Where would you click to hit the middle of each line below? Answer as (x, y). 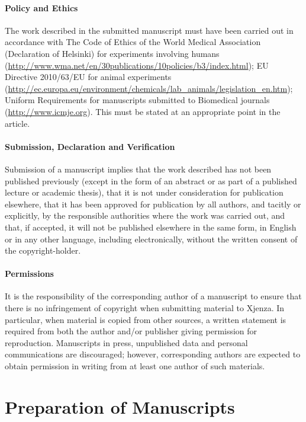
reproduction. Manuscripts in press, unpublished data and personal (126, 342)
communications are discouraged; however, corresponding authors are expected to (153, 354)
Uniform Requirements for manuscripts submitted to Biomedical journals (137, 100)
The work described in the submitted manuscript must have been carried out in (149, 30)
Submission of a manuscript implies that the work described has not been (138, 169)
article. (17, 123)
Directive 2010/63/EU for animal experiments (88, 77)
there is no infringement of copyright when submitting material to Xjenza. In (145, 308)
